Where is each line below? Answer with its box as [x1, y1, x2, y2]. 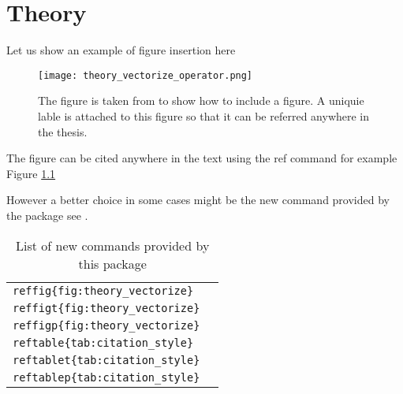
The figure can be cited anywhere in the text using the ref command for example [6, 150, 397, 166]
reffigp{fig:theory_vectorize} [13, 318, 200, 332]
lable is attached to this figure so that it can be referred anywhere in [38, 107, 370, 124]
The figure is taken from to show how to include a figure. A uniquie [38, 92, 364, 109]
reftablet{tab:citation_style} [13, 353, 200, 366]
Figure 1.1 [6, 165, 56, 181]
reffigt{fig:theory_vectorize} [13, 301, 200, 314]
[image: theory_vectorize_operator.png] [38, 69, 253, 81]
